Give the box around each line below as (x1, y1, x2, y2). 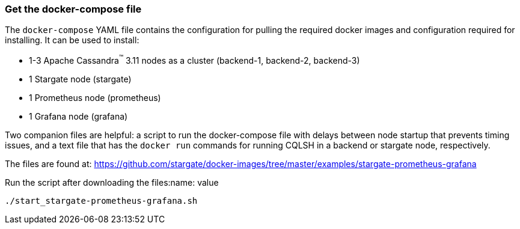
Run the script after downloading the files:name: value (5, 177, 219, 188)
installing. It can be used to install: (5, 35, 139, 46)
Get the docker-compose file (5, 3, 142, 15)
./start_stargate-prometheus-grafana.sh (5, 196, 198, 206)
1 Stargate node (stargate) (29, 74, 132, 85)
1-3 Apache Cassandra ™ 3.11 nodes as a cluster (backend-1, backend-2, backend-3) (29, 53, 360, 66)
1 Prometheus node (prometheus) (29, 93, 161, 103)
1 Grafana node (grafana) (29, 111, 128, 122)
